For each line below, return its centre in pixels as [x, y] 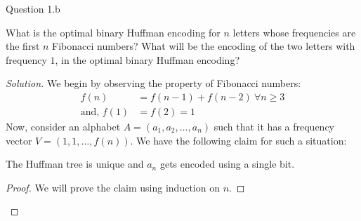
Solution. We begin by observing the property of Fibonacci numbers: [153, 83]
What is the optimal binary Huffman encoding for [113, 32]
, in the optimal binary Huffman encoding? [147, 59]
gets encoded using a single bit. [227, 164]
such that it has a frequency [274, 127]
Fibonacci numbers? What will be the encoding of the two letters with [204, 46]
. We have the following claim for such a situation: [238, 140]
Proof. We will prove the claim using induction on [113, 187]
